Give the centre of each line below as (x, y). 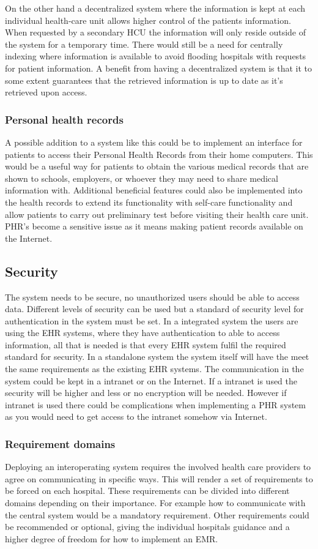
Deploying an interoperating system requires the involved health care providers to (158, 467)
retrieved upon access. (46, 92)
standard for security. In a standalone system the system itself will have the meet (157, 357)
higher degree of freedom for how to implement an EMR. (112, 538)
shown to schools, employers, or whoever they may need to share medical (142, 178)
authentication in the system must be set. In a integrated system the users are (152, 320)
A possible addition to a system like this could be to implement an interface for (154, 142)
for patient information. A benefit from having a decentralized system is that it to (159, 68)
